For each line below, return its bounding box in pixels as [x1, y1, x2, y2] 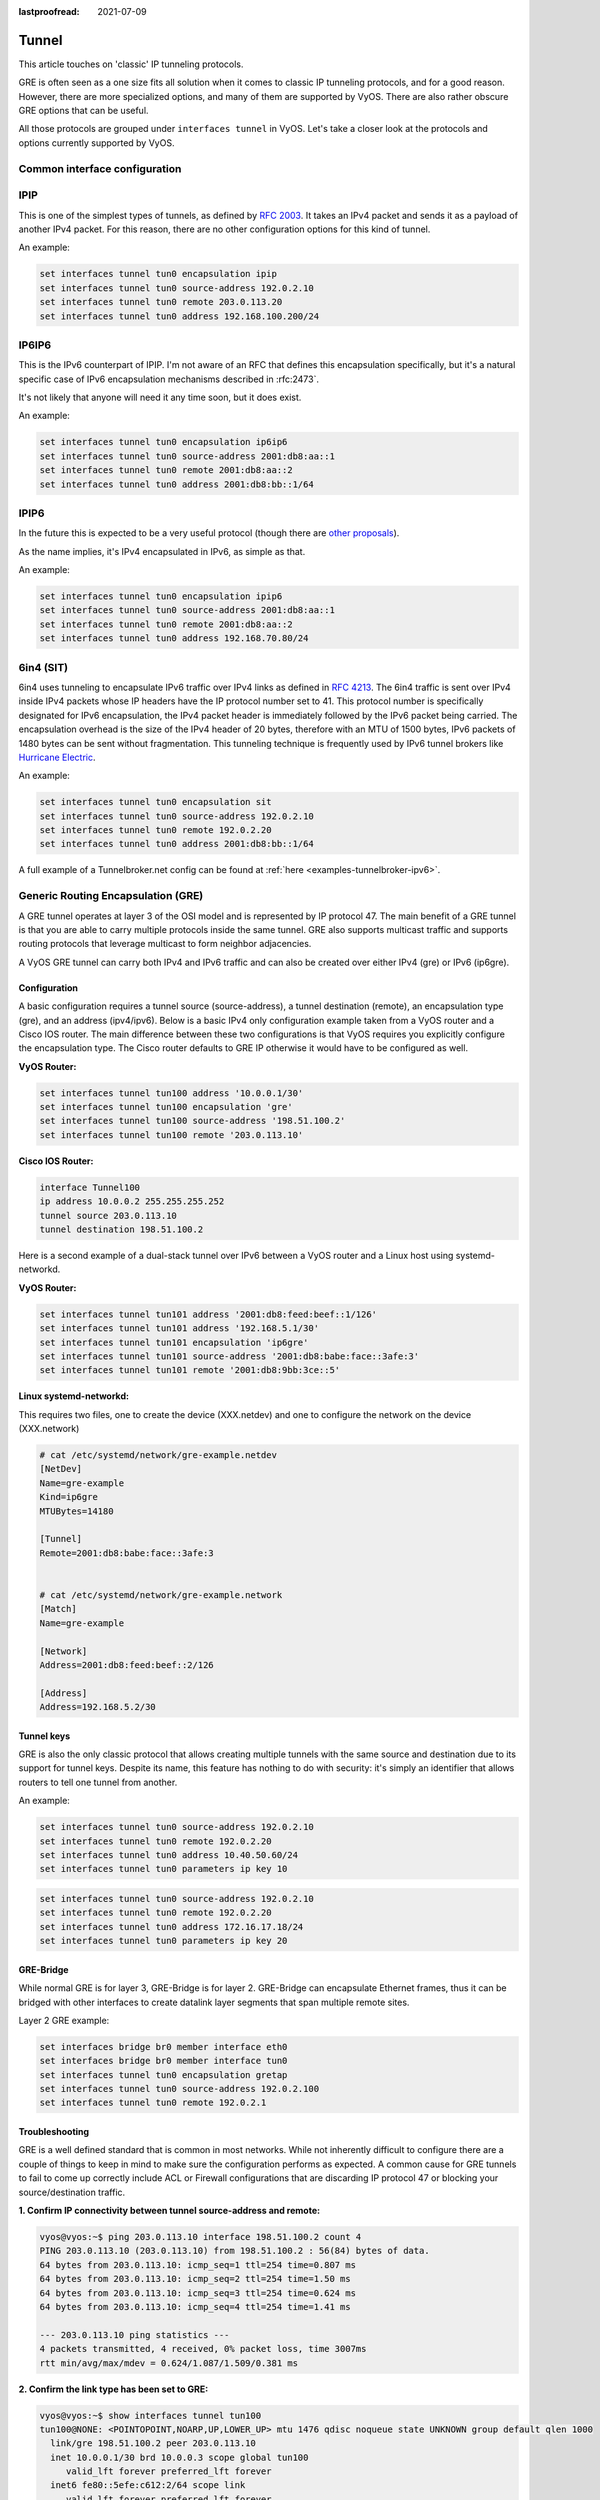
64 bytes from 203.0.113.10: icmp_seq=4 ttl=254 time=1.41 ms [39, 2301, 351, 2312]
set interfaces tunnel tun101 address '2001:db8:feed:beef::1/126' [39, 1308, 378, 1320]
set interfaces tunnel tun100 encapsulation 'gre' [39, 1101, 294, 1113]
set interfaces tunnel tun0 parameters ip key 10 [39, 1863, 288, 1875]
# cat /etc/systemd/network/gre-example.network [39, 1589, 283, 1600]
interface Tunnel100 [39, 1181, 140, 1193]
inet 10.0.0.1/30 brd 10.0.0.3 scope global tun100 [50, 2451, 309, 2463]
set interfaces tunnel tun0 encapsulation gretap [39, 2069, 288, 2080]
